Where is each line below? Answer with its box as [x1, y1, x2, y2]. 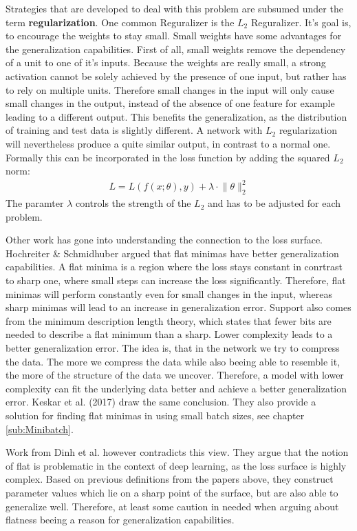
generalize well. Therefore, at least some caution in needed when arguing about [6, 499, 339, 513]
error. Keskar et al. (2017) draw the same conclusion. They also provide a [6, 394, 316, 409]
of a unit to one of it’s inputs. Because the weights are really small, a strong [6, 55, 326, 70]
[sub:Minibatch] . [6, 421, 74, 436]
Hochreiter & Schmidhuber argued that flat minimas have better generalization [6, 246, 339, 260]
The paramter [6, 196, 64, 210]
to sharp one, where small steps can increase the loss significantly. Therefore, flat [6, 273, 346, 288]
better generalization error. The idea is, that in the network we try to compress [6, 340, 340, 354]
